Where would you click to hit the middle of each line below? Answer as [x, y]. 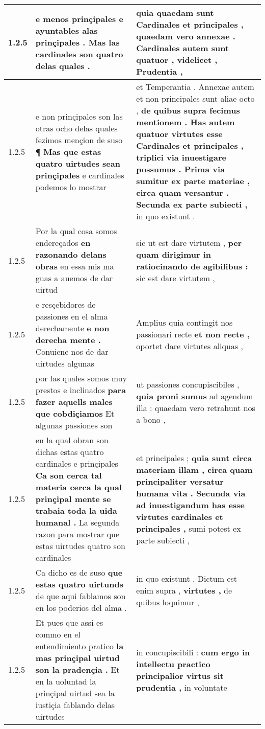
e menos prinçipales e [79, 18]
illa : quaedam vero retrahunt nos [196, 407]
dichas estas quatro [70, 452]
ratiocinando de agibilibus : [192, 266]
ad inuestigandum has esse [190, 505]
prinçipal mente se [73, 499]
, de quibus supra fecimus [188, 110]
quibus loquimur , [168, 602]
